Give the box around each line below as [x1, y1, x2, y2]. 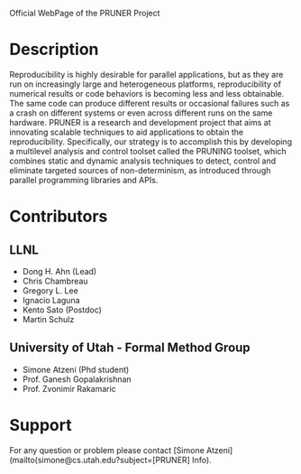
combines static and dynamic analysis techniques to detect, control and [9, 155, 277, 166]
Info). [192, 454, 212, 465]
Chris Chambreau [22, 275, 88, 286]
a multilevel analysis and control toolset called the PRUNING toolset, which [9, 145, 287, 156]
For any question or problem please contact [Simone [9, 444, 205, 455]
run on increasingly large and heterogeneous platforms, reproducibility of [9, 79, 282, 89]
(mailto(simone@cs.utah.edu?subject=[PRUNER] [9, 454, 191, 465]
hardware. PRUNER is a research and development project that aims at [9, 116, 272, 127]
